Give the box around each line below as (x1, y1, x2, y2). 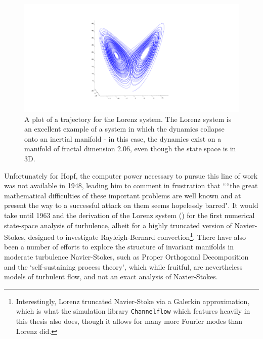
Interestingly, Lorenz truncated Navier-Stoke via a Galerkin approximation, (16, 295, 250, 306)
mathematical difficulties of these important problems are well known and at (4, 190, 241, 200)
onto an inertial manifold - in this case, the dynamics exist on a (24, 133, 222, 144)
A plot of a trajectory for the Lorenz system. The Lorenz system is (24, 113, 232, 124)
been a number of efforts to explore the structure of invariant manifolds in (4, 241, 234, 252)
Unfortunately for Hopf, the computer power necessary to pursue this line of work (4, 170, 258, 181)
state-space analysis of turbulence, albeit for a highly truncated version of (4, 220, 232, 230)
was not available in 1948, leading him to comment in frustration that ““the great (4, 180, 258, 191)
